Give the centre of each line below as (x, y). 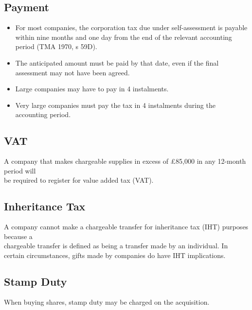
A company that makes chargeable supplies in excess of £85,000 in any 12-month (125, 161)
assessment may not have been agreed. (72, 72)
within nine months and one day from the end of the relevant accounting (124, 37)
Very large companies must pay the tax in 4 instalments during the (115, 105)
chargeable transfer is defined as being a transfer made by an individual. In (116, 246)
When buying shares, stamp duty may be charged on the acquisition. (107, 301)
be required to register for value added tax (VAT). (79, 180)
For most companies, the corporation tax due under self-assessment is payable (131, 27)
